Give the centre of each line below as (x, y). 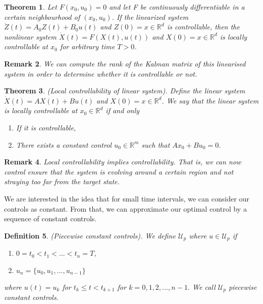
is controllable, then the (203, 27)
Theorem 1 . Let (31, 7)
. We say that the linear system (210, 100)
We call (204, 286)
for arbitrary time (87, 46)
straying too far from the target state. (62, 181)
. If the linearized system (150, 16)
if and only (123, 110)
